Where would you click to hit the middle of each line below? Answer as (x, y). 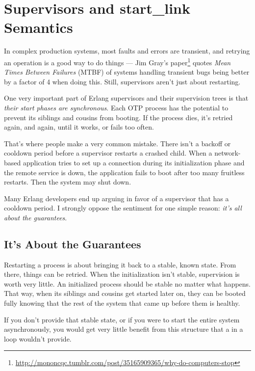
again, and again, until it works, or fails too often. (79, 127)
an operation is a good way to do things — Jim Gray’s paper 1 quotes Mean (117, 61)
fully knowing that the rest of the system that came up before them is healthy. (122, 303)
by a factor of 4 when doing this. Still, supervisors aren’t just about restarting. (122, 81)
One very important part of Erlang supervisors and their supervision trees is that (126, 98)
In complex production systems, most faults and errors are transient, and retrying (127, 51)
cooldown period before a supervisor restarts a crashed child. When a (108, 153)
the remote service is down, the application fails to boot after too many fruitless (124, 172)
